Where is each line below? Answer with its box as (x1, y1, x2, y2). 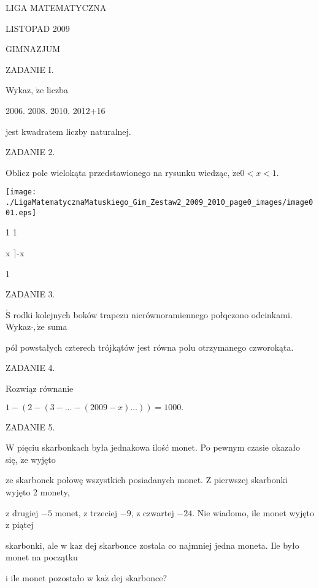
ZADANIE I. (6, 63, 54, 75)
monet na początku (6, 551, 78, 563)
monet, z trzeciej (55, 506, 118, 519)
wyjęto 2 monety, (6, 486, 70, 498)
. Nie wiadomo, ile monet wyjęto (192, 506, 314, 519)
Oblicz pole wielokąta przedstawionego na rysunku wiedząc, (6, 166, 230, 178)
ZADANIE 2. (6, 145, 55, 158)
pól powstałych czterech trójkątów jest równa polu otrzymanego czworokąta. (6, 340, 294, 353)
